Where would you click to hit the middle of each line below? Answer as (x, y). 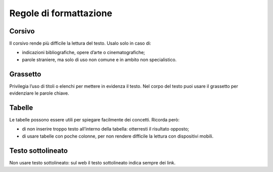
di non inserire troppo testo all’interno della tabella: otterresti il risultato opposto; (106, 129)
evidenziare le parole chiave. (39, 93)
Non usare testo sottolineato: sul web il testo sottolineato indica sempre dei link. (93, 162)
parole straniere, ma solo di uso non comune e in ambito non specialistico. (99, 59)
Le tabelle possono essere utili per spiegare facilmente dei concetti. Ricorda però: (94, 120)
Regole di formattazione (61, 13)
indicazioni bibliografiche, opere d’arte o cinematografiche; (83, 53)
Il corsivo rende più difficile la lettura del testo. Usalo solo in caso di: (80, 44)
